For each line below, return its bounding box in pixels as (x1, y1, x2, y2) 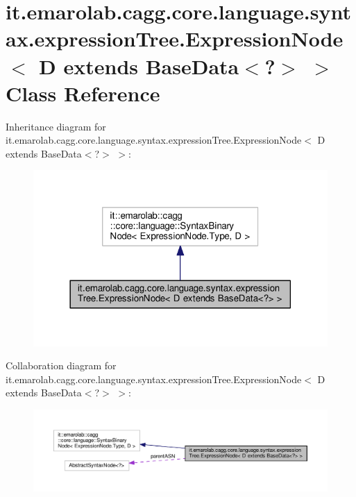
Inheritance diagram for (6, 119, 106, 133)
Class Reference (6, 78, 160, 107)
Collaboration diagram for (6, 358, 117, 373)
